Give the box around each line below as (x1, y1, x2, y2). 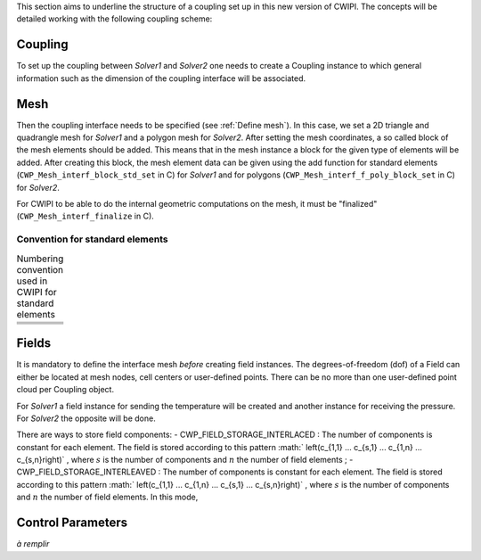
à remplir (16, 539, 50, 549)
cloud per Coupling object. (16, 384, 115, 395)
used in (16, 275, 48, 287)
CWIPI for (16, 285, 57, 298)
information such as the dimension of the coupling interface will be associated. (16, 72, 306, 84)
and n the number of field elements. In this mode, (16, 491, 199, 503)
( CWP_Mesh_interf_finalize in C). (16, 210, 155, 222)
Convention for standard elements (16, 233, 168, 245)
